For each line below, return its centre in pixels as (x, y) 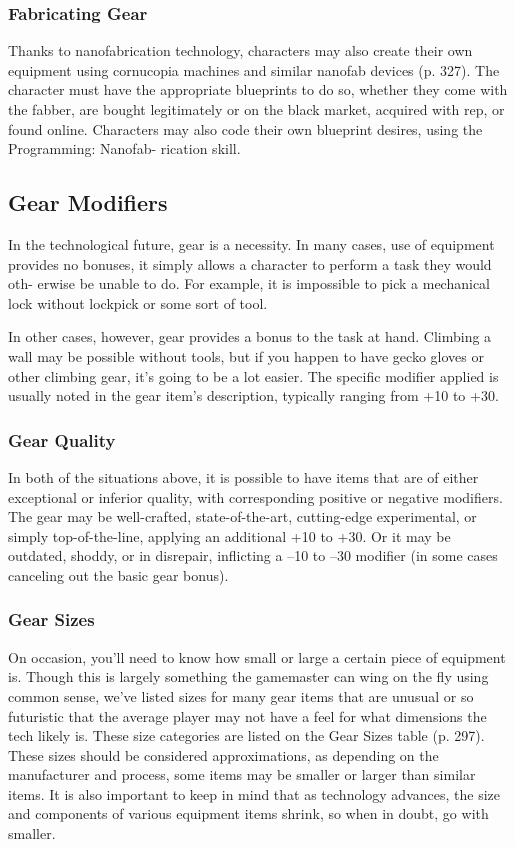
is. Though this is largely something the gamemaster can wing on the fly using (248, 676)
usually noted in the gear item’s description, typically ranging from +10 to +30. (253, 395)
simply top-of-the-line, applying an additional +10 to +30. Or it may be (229, 535)
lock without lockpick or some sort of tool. (138, 302)
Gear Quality (62, 439)
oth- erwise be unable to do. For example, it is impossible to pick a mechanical (249, 283)
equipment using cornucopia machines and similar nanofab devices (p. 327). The (254, 69)
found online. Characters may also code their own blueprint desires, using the (245, 128)
